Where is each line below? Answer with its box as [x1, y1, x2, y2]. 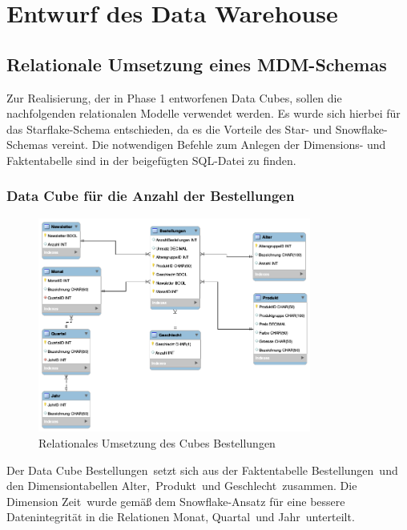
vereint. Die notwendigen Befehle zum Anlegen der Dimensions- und [51, 136, 386, 153]
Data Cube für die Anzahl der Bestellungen [6, 186, 295, 206]
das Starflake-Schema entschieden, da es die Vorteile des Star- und [6, 120, 332, 137]
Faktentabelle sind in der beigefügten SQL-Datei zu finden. [6, 151, 296, 168]
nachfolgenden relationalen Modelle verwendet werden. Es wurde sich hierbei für [6, 105, 401, 122]
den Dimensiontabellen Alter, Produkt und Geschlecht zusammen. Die [6, 477, 357, 494]
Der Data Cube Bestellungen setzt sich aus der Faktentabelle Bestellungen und [6, 461, 398, 478]
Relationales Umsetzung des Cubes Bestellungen [38, 434, 276, 451]
